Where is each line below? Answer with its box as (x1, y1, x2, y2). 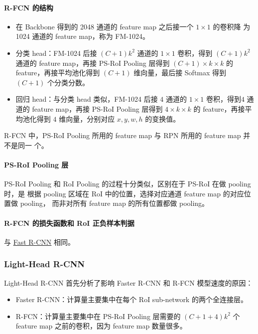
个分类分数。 (47, 77, 90, 87)
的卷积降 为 (213, 21, 251, 31)
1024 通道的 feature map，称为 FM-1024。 (15, 31, 149, 41)
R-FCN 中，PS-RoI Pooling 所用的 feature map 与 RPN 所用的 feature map (4, 130, 241, 141)
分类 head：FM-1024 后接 (15, 47, 97, 58)
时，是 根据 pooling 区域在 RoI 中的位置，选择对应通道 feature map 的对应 (4, 188, 244, 198)
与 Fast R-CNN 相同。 (4, 236, 75, 247)
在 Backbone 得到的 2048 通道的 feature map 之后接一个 (15, 21, 194, 31)
